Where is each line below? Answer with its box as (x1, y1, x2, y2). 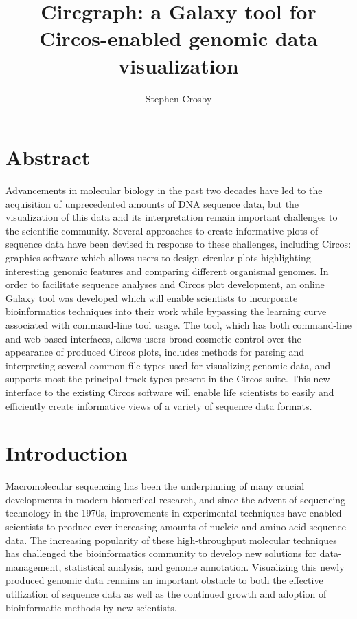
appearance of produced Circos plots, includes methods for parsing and (5, 345, 305, 359)
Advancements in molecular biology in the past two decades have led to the (5, 183, 323, 197)
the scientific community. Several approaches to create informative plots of (5, 223, 319, 237)
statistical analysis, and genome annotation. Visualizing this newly (64, 559, 345, 574)
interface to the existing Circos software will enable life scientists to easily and (5, 384, 334, 399)
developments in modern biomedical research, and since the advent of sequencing (5, 492, 346, 506)
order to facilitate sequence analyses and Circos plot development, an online (5, 277, 325, 292)
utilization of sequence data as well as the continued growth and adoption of (5, 587, 327, 600)
